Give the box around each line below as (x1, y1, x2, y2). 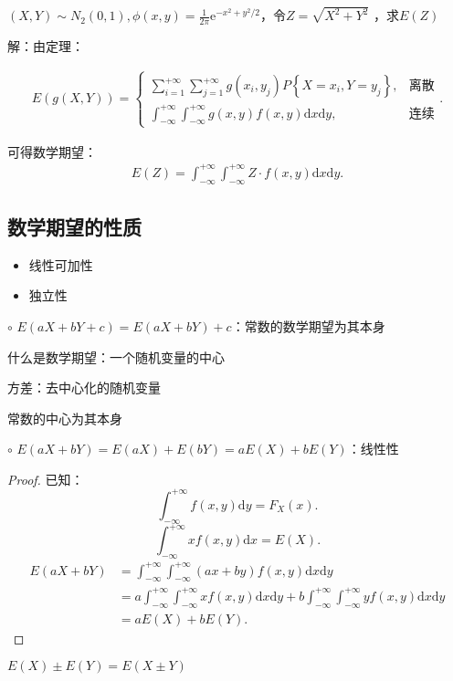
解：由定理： (7, 37, 84, 56)
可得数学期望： (7, 141, 97, 161)
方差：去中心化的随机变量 (7, 378, 161, 397)
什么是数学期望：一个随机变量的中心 (7, 347, 225, 366)
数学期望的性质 (7, 212, 142, 240)
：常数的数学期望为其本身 (231, 316, 385, 335)
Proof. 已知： (7, 469, 84, 488)
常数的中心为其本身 (7, 408, 122, 427)
